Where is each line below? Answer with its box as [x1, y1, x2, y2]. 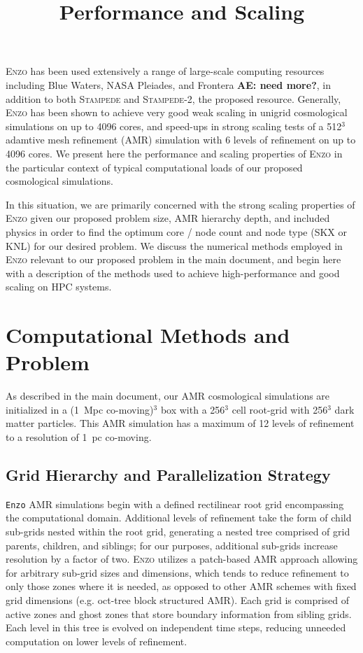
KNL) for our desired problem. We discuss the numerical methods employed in [6, 238, 343, 253]
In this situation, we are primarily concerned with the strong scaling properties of [6, 197, 355, 211]
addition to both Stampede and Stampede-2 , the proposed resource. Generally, [6, 91, 341, 106]
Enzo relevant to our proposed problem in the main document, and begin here [6, 252, 341, 267]
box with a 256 [160, 402, 225, 416]
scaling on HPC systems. [6, 279, 112, 294]
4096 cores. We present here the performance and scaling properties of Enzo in [6, 146, 343, 160]
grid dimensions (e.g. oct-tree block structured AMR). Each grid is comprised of [6, 592, 350, 607]
